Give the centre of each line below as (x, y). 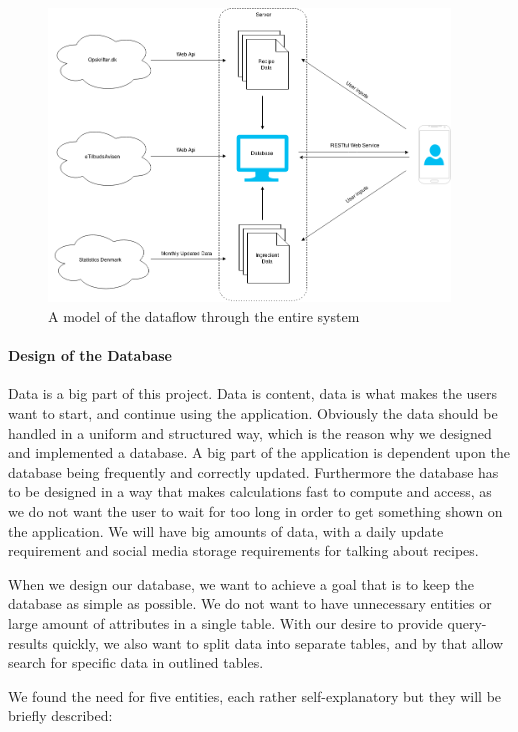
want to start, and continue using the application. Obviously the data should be (253, 413)
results (28, 642)
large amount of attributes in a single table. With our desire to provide (225, 622)
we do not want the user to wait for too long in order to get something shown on (255, 511)
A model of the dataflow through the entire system (204, 316)
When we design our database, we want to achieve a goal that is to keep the (241, 583)
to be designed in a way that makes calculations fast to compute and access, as (250, 491)
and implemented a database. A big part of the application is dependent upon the (259, 452)
